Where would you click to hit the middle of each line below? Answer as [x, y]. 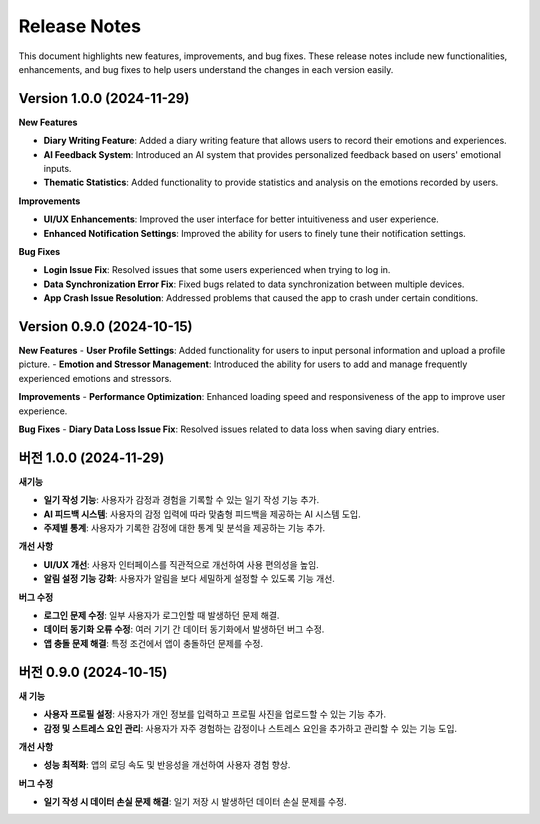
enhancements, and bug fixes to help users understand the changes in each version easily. [206, 69]
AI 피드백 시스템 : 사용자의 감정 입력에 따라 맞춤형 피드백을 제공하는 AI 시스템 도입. [202, 514]
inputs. [57, 169]
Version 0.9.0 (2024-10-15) [105, 326]
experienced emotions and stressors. [95, 378]
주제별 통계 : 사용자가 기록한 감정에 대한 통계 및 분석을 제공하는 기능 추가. [184, 528]
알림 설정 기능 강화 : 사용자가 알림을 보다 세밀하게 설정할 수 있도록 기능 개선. [189, 579]
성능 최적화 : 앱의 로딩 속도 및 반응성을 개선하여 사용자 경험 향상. [167, 765]
